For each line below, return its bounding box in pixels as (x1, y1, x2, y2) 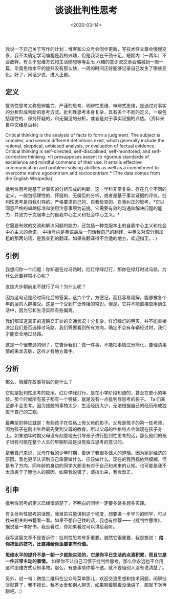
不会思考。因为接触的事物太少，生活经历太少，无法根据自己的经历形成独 (14, 403, 167, 409)
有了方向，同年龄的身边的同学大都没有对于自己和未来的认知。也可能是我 (9, 462, 162, 469)
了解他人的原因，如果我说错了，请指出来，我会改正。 (23, 469, 136, 475)
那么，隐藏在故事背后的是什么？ (5, 379, 73, 385)
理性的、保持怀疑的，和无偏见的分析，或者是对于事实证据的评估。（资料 (9, 115, 160, 121)
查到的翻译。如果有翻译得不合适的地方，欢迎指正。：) (45, 235, 158, 241)
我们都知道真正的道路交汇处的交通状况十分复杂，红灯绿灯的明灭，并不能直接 (5, 318, 167, 324)
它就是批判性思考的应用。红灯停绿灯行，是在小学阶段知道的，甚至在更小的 (5, 390, 162, 396)
